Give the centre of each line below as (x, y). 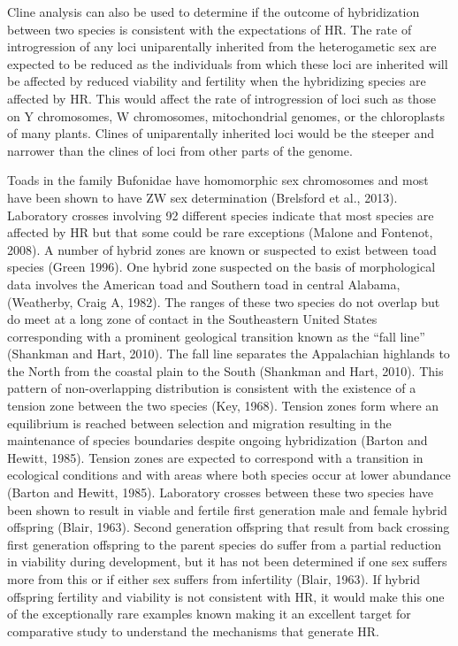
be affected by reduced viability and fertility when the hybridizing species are (217, 81)
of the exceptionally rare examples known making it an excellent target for (209, 614)
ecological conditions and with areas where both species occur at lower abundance (229, 475)
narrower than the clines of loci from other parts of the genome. (180, 150)
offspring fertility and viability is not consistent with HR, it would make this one (226, 596)
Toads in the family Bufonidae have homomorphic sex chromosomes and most (218, 180)
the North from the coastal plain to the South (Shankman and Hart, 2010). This (225, 370)
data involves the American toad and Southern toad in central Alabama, (204, 284)
